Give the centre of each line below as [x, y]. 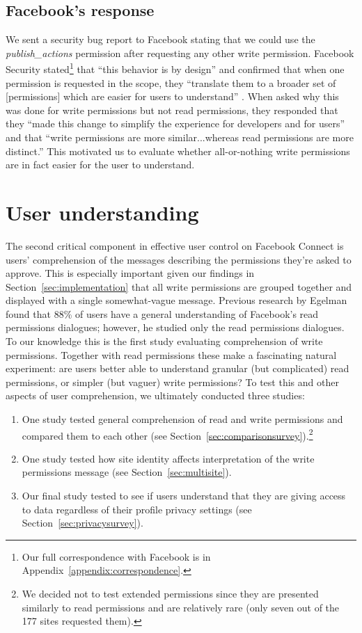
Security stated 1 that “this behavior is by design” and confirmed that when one [175, 68]
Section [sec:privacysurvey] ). [82, 523]
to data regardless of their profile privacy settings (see [137, 509]
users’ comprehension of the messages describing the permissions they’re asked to [179, 259]
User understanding [102, 212]
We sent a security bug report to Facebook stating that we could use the [160, 39]
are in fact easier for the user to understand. [100, 165]
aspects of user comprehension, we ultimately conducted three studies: [155, 395]
